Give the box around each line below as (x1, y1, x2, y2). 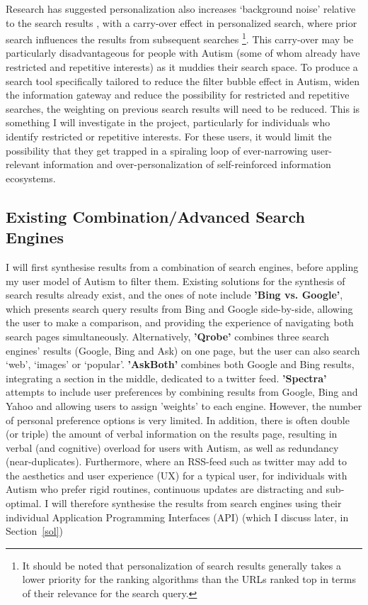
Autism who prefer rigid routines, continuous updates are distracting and (6, 482, 323, 496)
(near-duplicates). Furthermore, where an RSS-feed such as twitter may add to (6, 454, 347, 469)
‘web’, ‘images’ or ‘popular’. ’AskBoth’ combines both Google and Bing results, (6, 357, 355, 372)
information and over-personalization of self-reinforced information (42, 157, 331, 172)
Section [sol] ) (6, 523, 63, 538)
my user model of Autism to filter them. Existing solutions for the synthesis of (6, 273, 345, 288)
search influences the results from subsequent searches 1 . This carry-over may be (6, 30, 354, 46)
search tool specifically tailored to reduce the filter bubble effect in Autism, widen (6, 73, 360, 88)
